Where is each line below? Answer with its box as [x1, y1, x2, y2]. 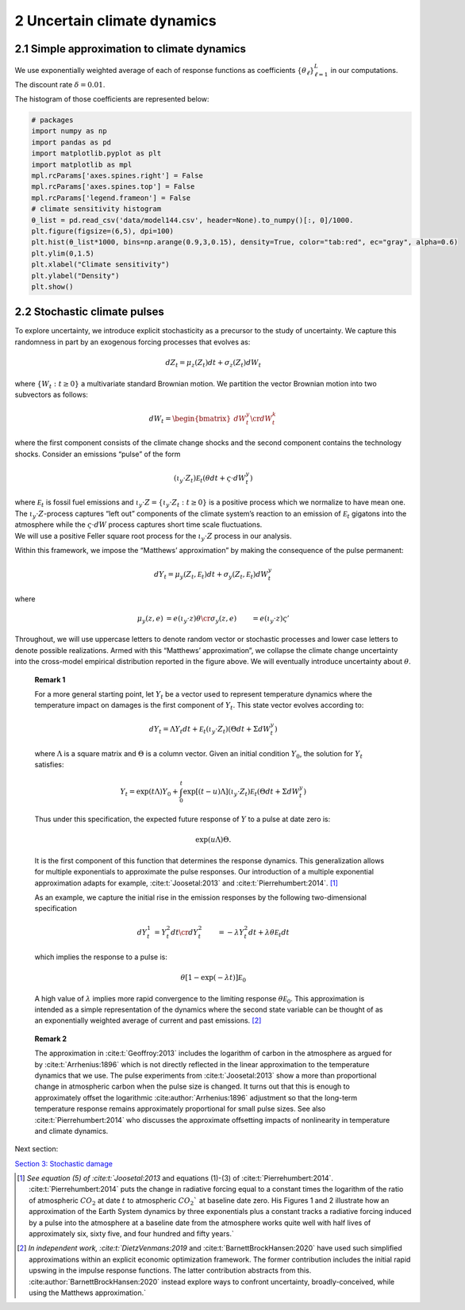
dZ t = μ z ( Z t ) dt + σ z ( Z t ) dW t [165, 358, 262, 369]
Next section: [14, 1144, 59, 1154]
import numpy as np [31, 127, 107, 136]
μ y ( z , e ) [136, 613, 164, 624]
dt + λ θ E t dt [248, 928, 290, 939]
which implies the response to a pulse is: [34, 952, 168, 962]
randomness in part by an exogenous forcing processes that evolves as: [14, 337, 251, 347]
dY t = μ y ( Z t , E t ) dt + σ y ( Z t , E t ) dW [153, 570, 269, 581]
